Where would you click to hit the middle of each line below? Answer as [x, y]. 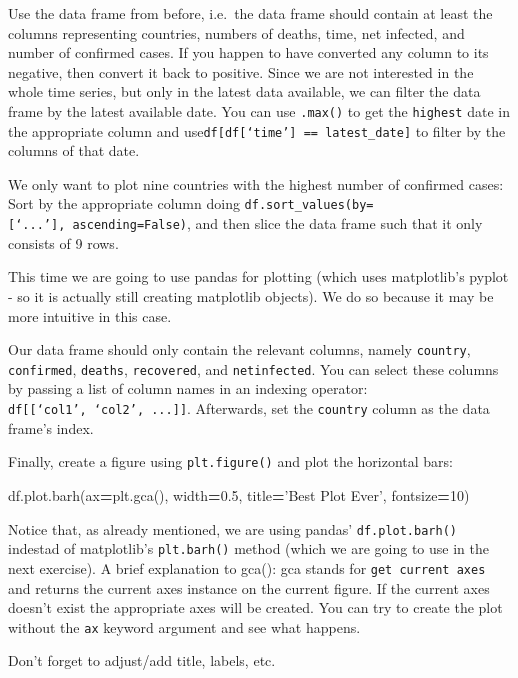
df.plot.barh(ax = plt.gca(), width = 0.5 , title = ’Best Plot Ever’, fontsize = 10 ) [239, 494]
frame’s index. [51, 427]
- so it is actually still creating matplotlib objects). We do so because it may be [251, 295]
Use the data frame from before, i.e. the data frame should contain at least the [250, 13]
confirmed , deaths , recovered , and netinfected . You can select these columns [253, 368]
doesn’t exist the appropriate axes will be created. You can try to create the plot [255, 607]
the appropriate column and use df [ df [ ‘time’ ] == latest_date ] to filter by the [257, 130]
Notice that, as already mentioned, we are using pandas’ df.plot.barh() [232, 528]
